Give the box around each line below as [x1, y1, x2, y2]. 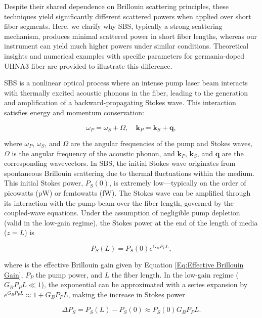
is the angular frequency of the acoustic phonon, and [12, 148, 175, 158]
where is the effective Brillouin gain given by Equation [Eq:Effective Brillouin [4, 259, 244, 269]
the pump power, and [35, 269, 102, 280]
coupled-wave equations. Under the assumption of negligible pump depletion [4, 207, 240, 218]
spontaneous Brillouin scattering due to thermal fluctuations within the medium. [4, 167, 254, 178]
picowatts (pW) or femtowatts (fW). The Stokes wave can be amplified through [4, 187, 251, 198]
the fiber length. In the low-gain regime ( [111, 269, 239, 280]
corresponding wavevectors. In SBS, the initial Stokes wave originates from [4, 158, 236, 168]
